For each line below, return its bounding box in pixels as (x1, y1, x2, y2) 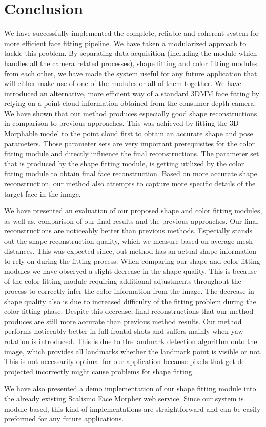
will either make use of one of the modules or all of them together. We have (4, 78, 241, 89)
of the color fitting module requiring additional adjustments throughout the (4, 275, 241, 286)
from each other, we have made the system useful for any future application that (4, 68, 257, 78)
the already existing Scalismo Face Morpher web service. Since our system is (4, 393, 244, 403)
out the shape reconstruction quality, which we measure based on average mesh (4, 236, 253, 246)
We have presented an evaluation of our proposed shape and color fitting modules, (4, 205, 262, 216)
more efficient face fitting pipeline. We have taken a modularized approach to (4, 37, 247, 48)
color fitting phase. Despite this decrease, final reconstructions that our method (4, 306, 254, 316)
